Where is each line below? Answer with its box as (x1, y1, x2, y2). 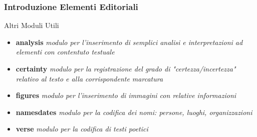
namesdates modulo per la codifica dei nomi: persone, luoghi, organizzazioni (16, 106, 252, 117)
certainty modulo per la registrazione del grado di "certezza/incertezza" (16, 63, 236, 73)
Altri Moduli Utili (4, 20, 59, 30)
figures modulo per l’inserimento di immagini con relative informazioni (16, 90, 236, 100)
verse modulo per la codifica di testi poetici (16, 123, 148, 134)
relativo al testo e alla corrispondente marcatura (16, 73, 163, 83)
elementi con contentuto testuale (16, 46, 115, 57)
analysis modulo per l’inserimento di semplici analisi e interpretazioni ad (16, 36, 243, 47)
